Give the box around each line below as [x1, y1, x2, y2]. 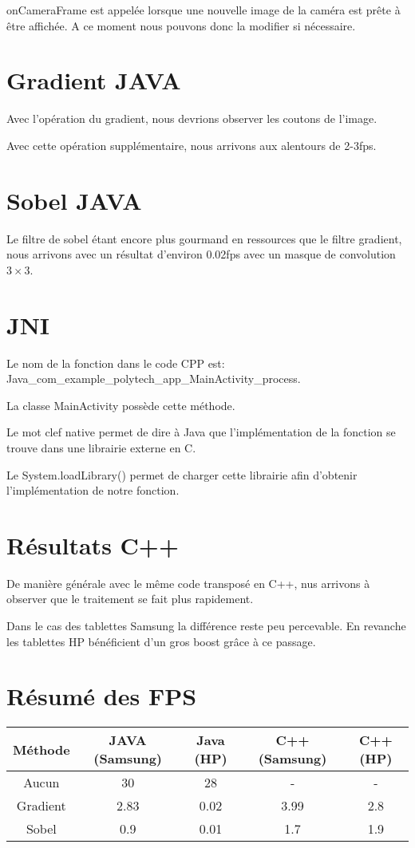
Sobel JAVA [6, 183, 142, 216]
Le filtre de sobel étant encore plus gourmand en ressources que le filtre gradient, [6, 230, 402, 247]
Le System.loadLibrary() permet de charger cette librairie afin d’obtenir [6, 466, 358, 483]
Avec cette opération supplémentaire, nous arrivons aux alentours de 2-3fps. [6, 136, 377, 153]
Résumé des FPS [6, 680, 197, 712]
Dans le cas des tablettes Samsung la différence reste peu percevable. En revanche [6, 617, 406, 633]
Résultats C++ [6, 528, 179, 561]
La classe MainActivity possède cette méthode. [6, 396, 235, 413]
